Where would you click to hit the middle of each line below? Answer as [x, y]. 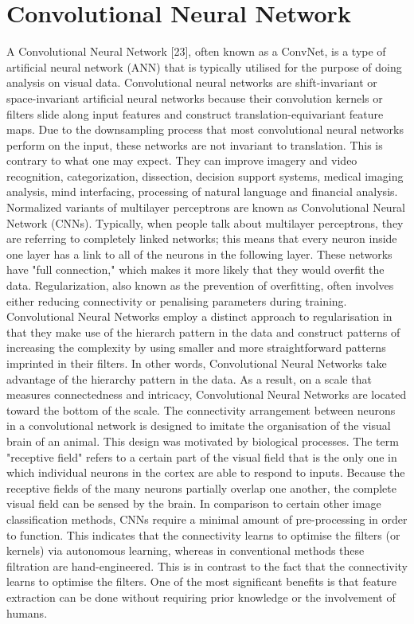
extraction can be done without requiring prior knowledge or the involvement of [201, 597]
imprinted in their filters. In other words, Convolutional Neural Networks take [197, 363]
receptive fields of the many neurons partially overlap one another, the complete [201, 487]
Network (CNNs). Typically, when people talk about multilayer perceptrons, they [205, 222]
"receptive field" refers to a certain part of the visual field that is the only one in [202, 456]
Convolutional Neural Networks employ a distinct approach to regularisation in [199, 316]
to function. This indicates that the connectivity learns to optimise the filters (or [203, 534]
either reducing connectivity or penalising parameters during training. [177, 300]
